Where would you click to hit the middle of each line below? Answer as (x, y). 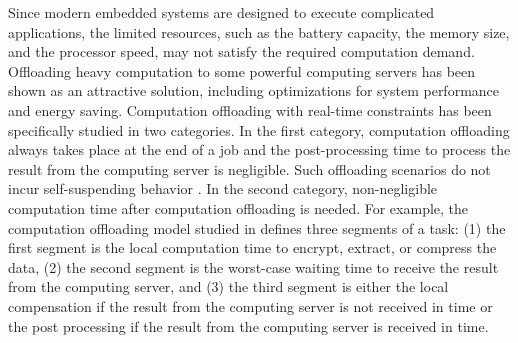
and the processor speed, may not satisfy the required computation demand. (241, 51)
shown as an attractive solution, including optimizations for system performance (254, 90)
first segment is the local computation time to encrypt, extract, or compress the (252, 247)
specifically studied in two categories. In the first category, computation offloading (259, 129)
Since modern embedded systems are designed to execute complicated (221, 12)
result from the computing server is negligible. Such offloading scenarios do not (249, 168)
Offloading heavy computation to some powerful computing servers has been (242, 70)
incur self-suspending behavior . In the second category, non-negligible (223, 188)
